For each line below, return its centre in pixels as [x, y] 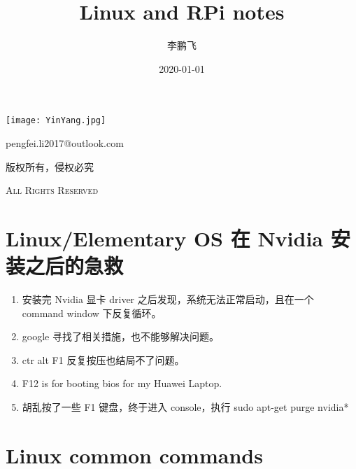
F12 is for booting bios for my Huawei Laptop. [122, 383]
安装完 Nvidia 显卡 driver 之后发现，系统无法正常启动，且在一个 [168, 299]
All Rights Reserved [52, 190]
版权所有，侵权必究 [50, 166]
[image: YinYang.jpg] [56, 121]
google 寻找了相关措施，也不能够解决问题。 [120, 336]
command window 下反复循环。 [92, 313]
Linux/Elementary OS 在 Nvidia [165, 238]
